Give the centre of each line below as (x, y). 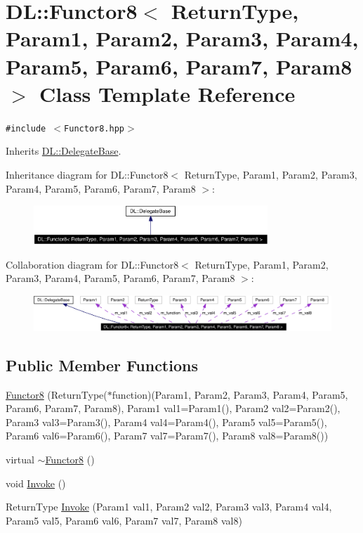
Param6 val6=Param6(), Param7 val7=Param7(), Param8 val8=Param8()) (167, 436)
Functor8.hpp (94, 128)
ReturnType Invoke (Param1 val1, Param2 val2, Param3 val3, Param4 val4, (169, 507)
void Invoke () (36, 483)
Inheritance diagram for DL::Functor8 (87, 174)
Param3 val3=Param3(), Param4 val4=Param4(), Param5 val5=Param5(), (166, 422)
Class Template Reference (167, 93)
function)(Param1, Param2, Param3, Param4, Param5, (230, 394)
